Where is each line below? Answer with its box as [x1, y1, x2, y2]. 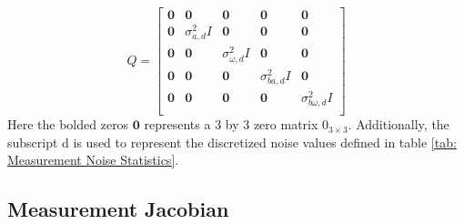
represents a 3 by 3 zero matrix [144, 115, 318, 134]
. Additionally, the [348, 115, 449, 134]
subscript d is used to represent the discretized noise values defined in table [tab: [7, 132, 457, 151]
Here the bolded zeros [7, 115, 129, 134]
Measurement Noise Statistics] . [7, 150, 179, 169]
